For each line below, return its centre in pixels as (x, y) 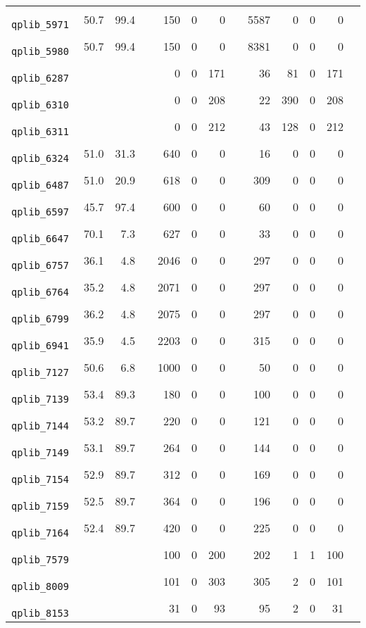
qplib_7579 (40, 560)
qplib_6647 (40, 239)
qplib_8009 (40, 586)
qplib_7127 (40, 372)
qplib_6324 (40, 158)
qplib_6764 (40, 292)
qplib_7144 (40, 426)
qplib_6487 (40, 185)
